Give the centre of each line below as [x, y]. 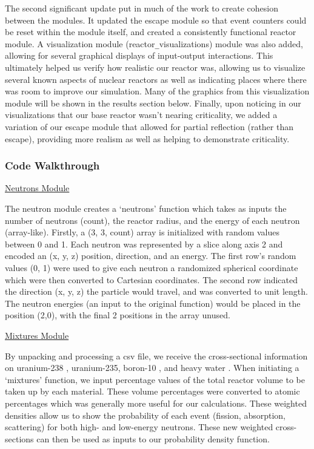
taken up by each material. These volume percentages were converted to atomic [152, 391]
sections [19, 438]
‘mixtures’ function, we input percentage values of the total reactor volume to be [155, 379]
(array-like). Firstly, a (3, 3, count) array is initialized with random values [142, 232]
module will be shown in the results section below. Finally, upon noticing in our [153, 103]
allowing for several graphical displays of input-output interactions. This [139, 55]
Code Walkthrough [52, 166]
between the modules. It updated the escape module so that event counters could [156, 20]
